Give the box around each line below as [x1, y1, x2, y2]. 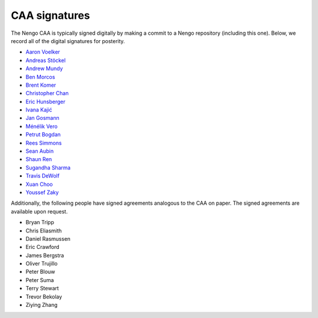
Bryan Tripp [25, 219, 54, 226]
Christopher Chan [25, 90, 69, 97]
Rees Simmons [25, 139, 62, 146]
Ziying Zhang [25, 301, 58, 309]
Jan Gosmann [25, 114, 59, 122]
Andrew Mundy [25, 65, 63, 72]
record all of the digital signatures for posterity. [11, 37, 125, 44]
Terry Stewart [25, 285, 59, 292]
